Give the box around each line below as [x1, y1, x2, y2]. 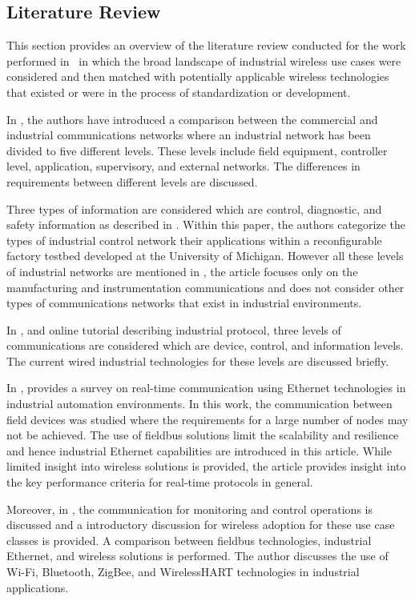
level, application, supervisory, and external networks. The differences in [6, 158, 361, 174]
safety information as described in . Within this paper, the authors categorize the [6, 216, 405, 233]
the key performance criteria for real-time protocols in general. [6, 474, 313, 491]
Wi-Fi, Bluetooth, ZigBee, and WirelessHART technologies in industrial [6, 563, 360, 580]
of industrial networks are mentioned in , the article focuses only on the [6, 262, 358, 279]
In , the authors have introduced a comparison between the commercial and [6, 110, 378, 127]
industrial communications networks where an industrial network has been [6, 126, 371, 143]
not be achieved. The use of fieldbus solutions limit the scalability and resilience [6, 427, 399, 443]
